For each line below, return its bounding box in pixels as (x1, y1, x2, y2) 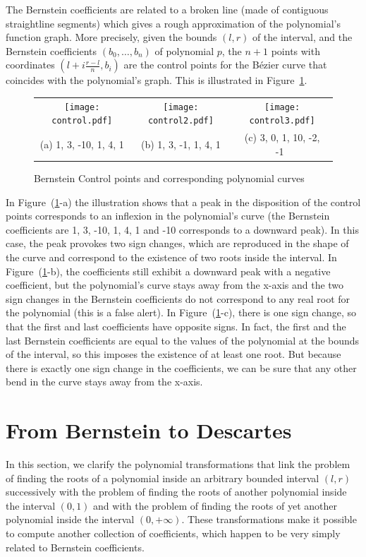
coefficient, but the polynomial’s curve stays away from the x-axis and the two (6, 277, 344, 292)
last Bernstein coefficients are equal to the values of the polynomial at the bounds (6, 333, 360, 347)
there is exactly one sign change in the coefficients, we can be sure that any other (6, 360, 357, 375)
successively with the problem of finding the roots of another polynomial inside (6, 484, 347, 499)
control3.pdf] (249, 116, 315, 126)
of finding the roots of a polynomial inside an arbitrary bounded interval (6, 470, 319, 485)
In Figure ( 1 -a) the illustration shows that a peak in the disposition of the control (6, 194, 361, 209)
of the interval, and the (252, 30, 353, 44)
